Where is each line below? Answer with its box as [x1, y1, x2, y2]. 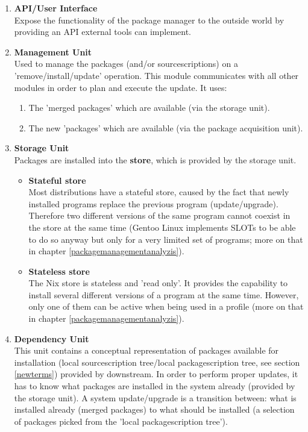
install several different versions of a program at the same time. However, [28, 288, 299, 301]
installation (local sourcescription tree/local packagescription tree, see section [14, 355, 300, 368]
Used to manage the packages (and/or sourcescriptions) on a [14, 57, 238, 70]
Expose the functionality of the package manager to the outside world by [14, 13, 284, 26]
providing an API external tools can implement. [14, 25, 191, 38]
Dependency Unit [14, 332, 89, 345]
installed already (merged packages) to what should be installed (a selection [14, 403, 295, 416]
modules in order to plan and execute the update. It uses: [14, 81, 227, 93]
